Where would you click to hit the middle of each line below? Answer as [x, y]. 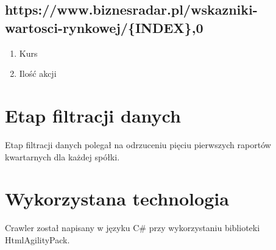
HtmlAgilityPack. [37, 239]
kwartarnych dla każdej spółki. [62, 156]
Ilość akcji [38, 73]
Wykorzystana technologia [117, 198]
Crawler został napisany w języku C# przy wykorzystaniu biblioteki [133, 228]
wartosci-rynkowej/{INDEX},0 [104, 27]
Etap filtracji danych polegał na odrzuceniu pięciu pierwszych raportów [138, 144]
